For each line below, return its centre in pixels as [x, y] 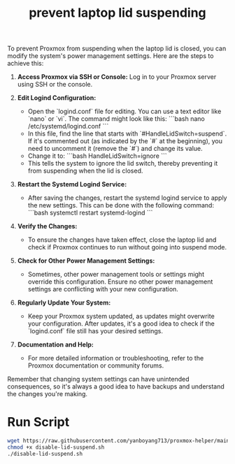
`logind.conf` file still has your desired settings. [95, 331]
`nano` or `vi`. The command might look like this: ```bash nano [116, 119]
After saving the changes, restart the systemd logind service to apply [127, 198]
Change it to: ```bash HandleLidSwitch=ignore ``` [98, 156]
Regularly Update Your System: [64, 303]
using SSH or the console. [55, 85]
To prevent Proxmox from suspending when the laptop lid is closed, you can [117, 49]
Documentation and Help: [56, 345]
